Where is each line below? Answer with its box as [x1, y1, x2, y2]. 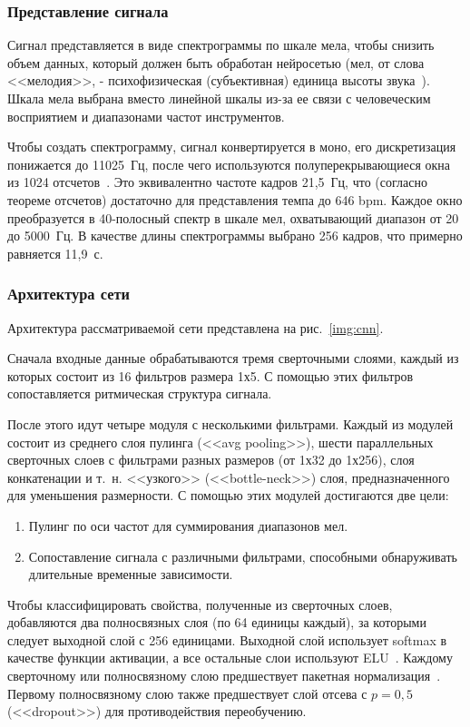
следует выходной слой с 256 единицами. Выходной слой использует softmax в [7, 630, 447, 649]
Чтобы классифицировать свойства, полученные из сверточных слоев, [7, 594, 393, 614]
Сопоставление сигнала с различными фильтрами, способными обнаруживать [28, 546, 457, 565]
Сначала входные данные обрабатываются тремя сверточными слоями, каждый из [7, 349, 459, 368]
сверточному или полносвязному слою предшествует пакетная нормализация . [7, 666, 441, 685]
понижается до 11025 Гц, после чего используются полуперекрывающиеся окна [7, 154, 451, 173]
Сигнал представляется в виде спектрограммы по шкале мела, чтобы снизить [7, 35, 435, 54]
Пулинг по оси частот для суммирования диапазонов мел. [28, 516, 348, 535]
